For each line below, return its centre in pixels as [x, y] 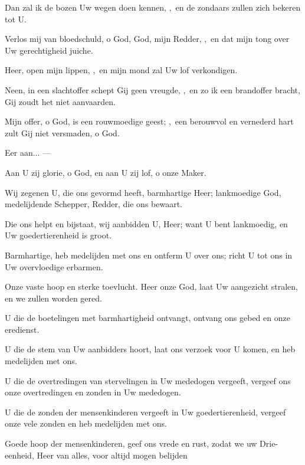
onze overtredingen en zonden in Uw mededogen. [93, 392]
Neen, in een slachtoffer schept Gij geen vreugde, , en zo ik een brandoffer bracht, [152, 89]
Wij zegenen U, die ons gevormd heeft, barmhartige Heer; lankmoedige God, [143, 192]
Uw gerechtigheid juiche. [49, 50]
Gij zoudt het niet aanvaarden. [60, 101]
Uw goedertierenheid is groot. [58, 235]
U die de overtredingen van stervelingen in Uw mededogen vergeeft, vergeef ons [148, 380]
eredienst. [22, 329]
